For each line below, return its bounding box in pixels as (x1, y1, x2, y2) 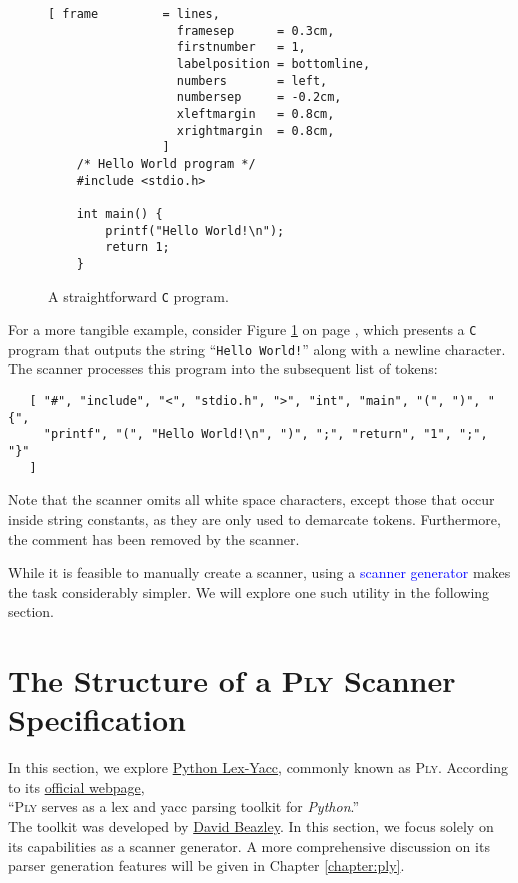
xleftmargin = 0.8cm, (176, 106, 335, 121)
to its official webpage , (8, 776, 145, 797)
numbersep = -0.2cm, (176, 90, 342, 105)
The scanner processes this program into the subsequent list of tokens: (8, 358, 438, 379)
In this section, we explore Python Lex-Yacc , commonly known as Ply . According (8, 757, 508, 778)
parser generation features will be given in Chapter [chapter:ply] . (8, 855, 405, 876)
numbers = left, (176, 73, 328, 88)
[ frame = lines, (48, 7, 220, 21)
